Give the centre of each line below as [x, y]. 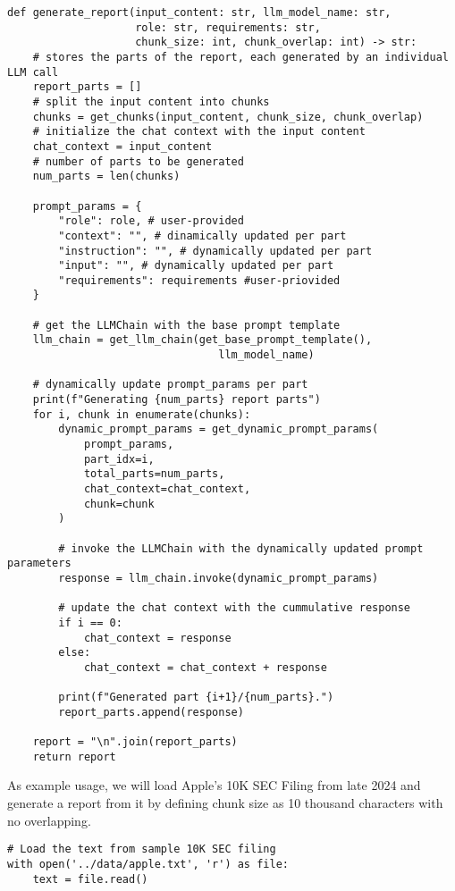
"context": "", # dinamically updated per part [202, 235]
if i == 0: [90, 622]
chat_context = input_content [122, 146]
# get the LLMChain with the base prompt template [186, 325]
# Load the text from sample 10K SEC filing [142, 849]
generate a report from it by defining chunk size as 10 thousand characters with [225, 803]
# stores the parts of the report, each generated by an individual [240, 57]
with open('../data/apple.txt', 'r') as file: [148, 864]
